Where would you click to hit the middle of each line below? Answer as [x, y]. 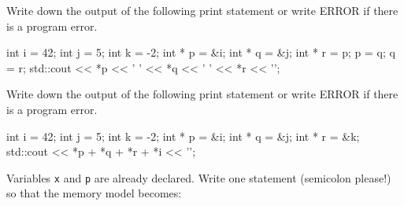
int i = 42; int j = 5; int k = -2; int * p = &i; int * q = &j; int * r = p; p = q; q [201, 52]
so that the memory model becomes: [94, 193]
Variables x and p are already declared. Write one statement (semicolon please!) [199, 177]
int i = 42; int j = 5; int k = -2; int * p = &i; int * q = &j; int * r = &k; [183, 136]
